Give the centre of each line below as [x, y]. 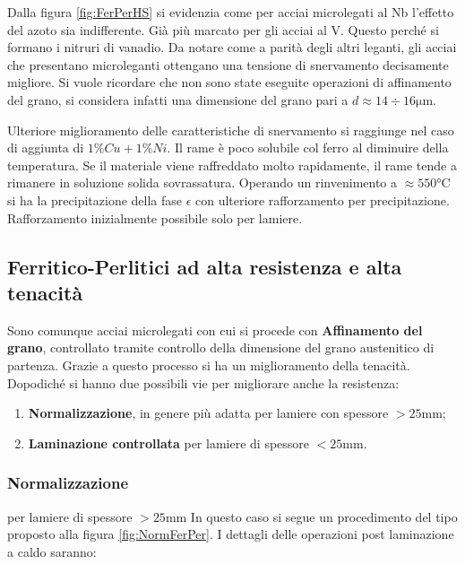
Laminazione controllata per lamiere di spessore [169, 443]
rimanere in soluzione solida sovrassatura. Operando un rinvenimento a [202, 182]
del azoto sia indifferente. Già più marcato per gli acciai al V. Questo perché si [223, 29]
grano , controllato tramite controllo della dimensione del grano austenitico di [221, 347]
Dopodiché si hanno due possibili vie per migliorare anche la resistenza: [203, 382]
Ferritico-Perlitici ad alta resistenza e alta [205, 266]
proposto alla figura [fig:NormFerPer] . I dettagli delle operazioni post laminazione [231, 534]
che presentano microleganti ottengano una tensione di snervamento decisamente [228, 64]
